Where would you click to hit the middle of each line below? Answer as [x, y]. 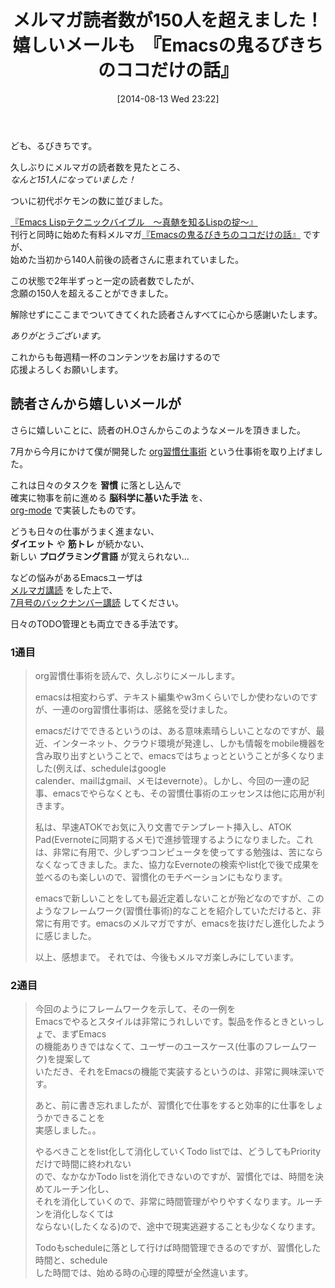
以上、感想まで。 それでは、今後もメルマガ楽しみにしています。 [166, 957]
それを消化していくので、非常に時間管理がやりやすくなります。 [165, 1202]
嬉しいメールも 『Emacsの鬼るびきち [168, 45]
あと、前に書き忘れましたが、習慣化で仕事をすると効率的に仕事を [170, 1105]
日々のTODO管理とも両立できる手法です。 [97, 623]
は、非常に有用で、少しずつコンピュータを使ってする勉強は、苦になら [179, 852]
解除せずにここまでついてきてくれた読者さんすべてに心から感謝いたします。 [166, 314]
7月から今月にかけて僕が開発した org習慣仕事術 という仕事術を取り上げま [162, 451]
